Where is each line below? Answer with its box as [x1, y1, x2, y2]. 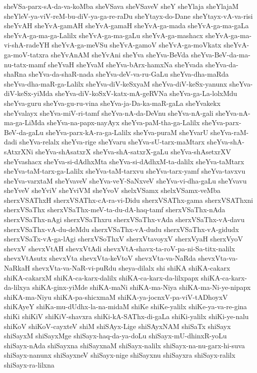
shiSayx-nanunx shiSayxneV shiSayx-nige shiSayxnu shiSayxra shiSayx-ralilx [4, 350, 236, 360]
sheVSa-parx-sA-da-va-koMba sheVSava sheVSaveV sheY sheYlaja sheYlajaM [4, 1, 239, 11]
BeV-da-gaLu [4, 127, 44, 137]
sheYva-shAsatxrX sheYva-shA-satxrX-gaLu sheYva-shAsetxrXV [35, 146, 231, 156]
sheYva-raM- [210, 127, 249, 137]
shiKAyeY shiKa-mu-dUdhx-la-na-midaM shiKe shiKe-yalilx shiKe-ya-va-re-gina [4, 301, 247, 312]
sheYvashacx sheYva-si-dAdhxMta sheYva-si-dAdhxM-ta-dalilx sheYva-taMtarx [4, 156, 244, 166]
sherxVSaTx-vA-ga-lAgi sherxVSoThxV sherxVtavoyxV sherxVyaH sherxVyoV [4, 233, 243, 244]
